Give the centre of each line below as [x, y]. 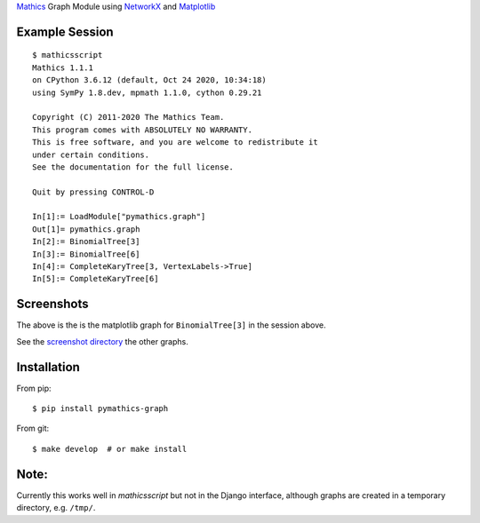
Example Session [65, 32]
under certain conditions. [91, 155]
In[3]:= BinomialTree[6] [86, 254]
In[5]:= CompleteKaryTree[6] [96, 279]
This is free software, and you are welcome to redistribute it [176, 143]
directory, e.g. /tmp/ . [56, 508]
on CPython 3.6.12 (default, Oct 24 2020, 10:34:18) [149, 80]
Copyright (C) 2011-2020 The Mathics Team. [128, 117]
